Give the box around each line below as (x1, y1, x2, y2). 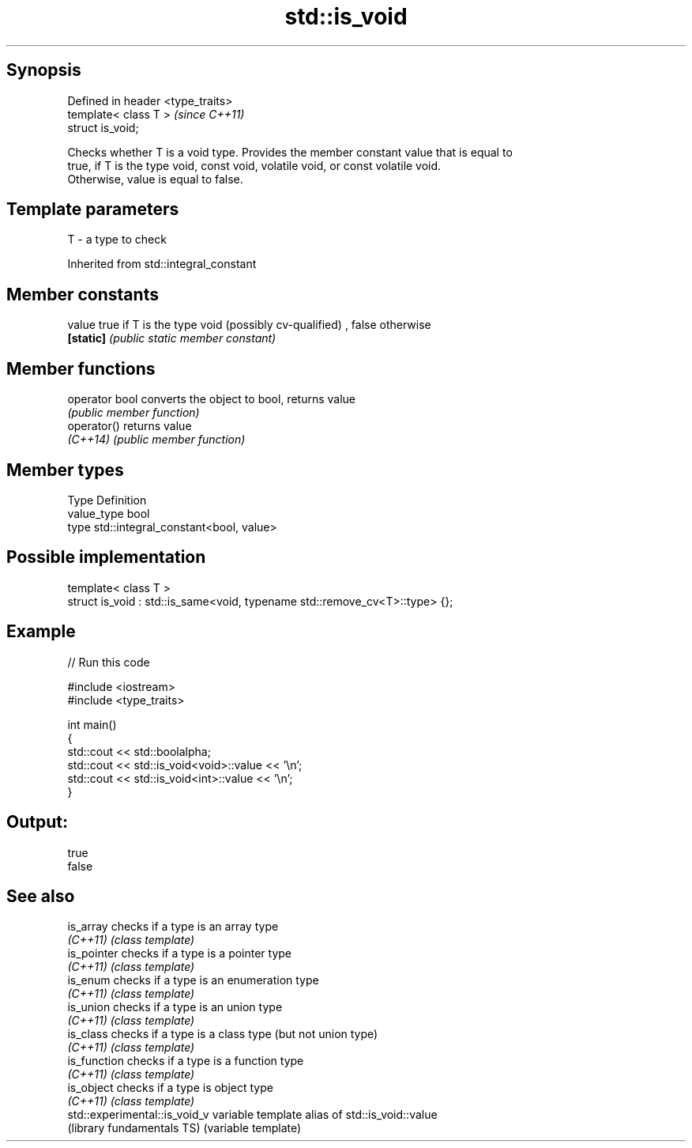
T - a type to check (67, 232, 167, 247)
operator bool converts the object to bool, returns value (67, 392, 355, 406)
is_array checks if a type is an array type (67, 920, 279, 934)
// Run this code (67, 655, 150, 669)
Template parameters (6, 199, 179, 220)
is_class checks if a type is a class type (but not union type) (67, 1027, 378, 1041)
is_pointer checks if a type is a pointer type (67, 946, 292, 961)
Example (6, 621, 76, 642)
